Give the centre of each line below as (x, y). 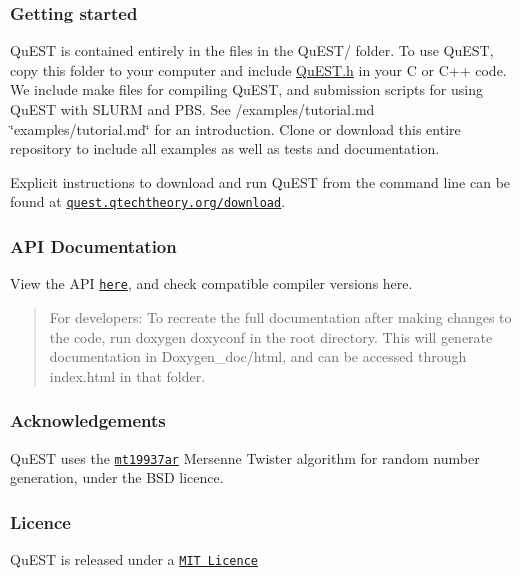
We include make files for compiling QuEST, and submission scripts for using (246, 89)
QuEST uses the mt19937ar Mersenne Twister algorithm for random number (245, 457)
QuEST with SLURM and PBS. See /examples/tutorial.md (192, 109)
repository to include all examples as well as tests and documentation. (225, 148)
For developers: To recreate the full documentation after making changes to (280, 316)
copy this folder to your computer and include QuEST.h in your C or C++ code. (258, 69)
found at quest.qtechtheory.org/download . (148, 201)
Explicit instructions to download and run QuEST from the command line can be (260, 181)
